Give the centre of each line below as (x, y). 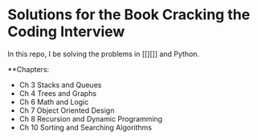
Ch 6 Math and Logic (54, 102)
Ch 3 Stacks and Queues (60, 85)
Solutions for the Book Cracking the (129, 15)
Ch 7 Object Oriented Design (67, 110)
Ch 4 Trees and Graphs (58, 93)
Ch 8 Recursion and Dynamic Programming (90, 118)
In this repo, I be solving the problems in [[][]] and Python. (104, 54)
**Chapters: (29, 69)
